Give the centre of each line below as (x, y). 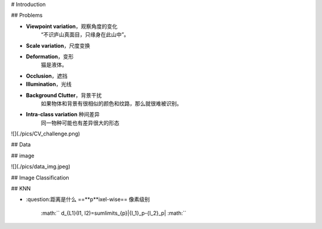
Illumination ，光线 (49, 84)
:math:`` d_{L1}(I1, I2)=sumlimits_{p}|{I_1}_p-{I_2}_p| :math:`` (114, 213)
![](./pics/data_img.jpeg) (41, 166)
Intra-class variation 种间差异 (63, 114)
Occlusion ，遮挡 (47, 76)
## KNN (21, 188)
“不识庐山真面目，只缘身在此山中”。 (85, 35)
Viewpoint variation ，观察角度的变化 (72, 26)
